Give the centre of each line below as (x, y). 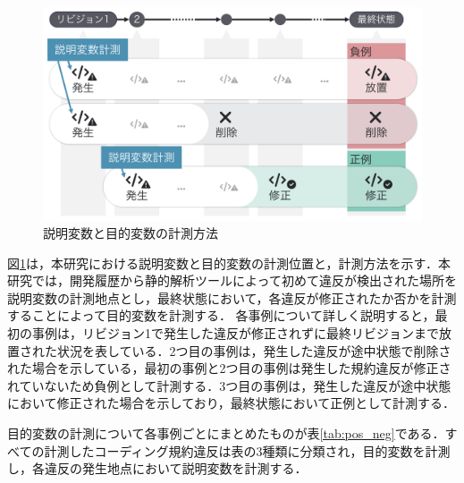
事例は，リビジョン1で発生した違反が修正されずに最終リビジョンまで (235, 333)
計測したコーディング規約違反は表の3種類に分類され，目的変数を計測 (247, 450)
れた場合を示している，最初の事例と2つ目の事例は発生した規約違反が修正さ (229, 368)
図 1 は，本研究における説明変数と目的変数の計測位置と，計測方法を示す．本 (229, 263)
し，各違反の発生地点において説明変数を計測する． (157, 468)
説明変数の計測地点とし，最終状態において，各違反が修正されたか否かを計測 (232, 297)
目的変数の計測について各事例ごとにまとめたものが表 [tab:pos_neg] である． (226, 433)
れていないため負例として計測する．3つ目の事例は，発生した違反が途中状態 (229, 385)
